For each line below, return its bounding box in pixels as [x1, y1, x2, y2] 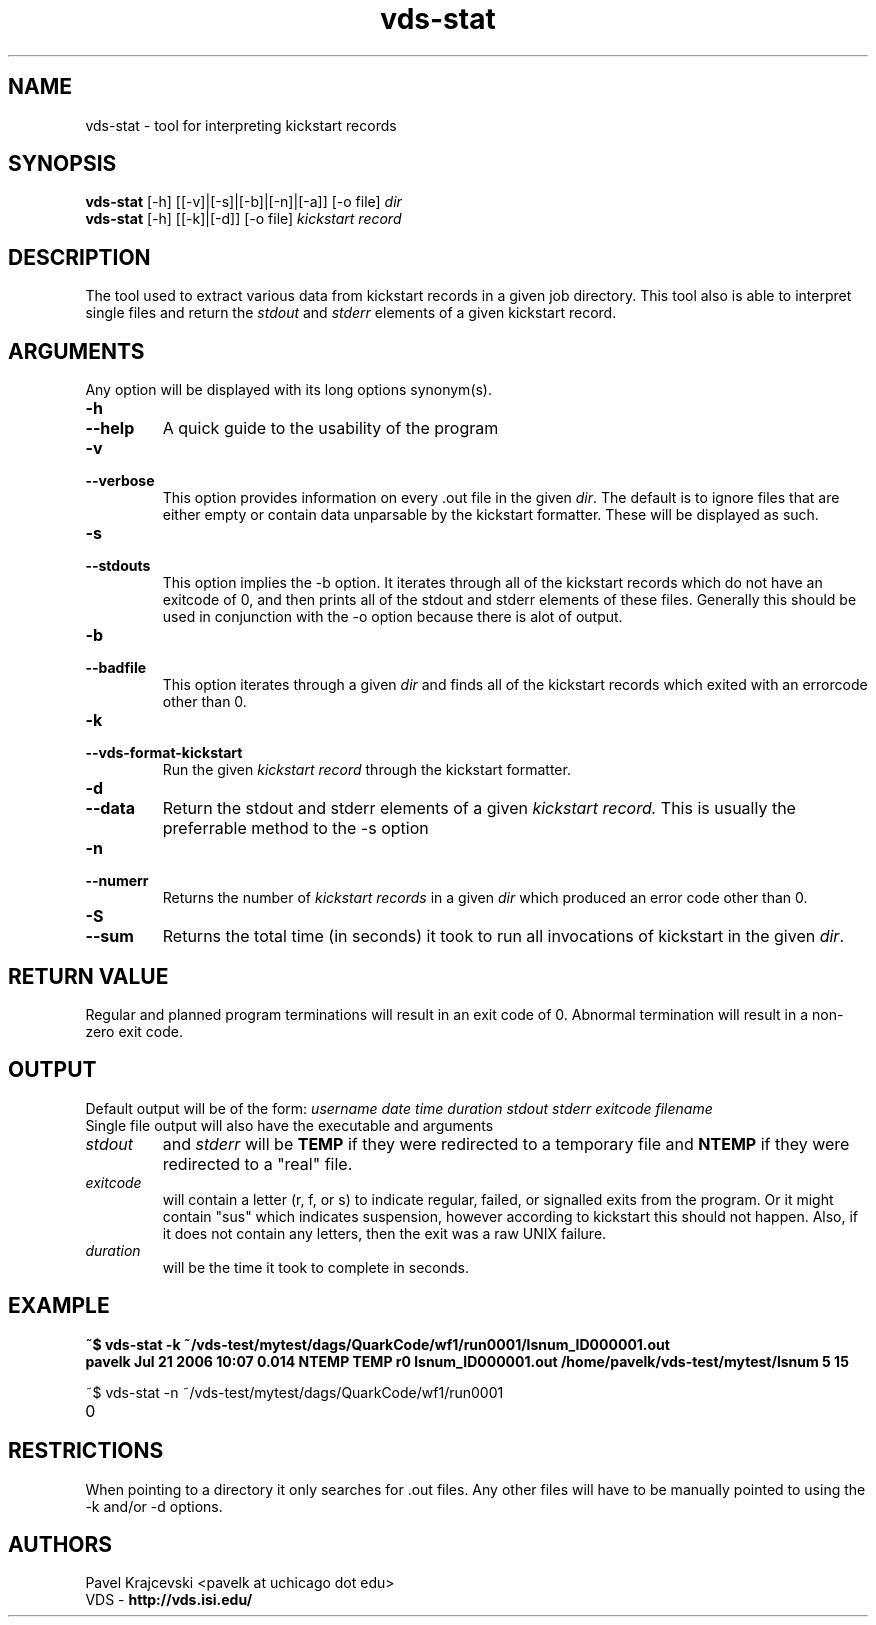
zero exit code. [85, 1022, 184, 1040]
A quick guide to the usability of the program [162, 418, 499, 439]
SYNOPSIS [8, 151, 117, 177]
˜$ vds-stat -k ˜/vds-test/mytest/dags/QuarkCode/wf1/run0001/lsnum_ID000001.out [85, 1335, 670, 1353]
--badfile [85, 659, 147, 677]
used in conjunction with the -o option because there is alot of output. [162, 608, 623, 626]
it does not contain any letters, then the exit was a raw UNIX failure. [162, 1224, 607, 1242]
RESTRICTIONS [8, 1438, 164, 1464]
